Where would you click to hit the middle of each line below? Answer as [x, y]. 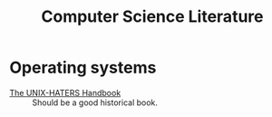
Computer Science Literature [152, 17]
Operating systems [83, 68]
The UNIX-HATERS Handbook [65, 93]
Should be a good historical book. [95, 102]
